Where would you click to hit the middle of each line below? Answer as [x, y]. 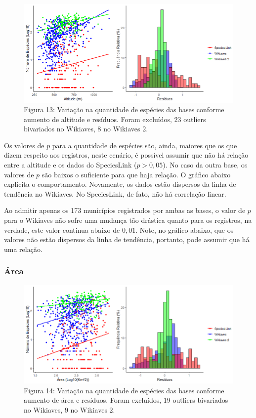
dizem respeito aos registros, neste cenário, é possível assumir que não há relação [126, 155]
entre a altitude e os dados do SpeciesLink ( [70, 165]
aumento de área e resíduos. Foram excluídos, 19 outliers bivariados [126, 400]
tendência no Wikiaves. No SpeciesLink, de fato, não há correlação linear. [115, 193]
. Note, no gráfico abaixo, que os [185, 230]
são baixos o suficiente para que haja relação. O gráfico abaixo [136, 174]
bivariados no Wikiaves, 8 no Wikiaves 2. [86, 129]
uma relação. [23, 249]
